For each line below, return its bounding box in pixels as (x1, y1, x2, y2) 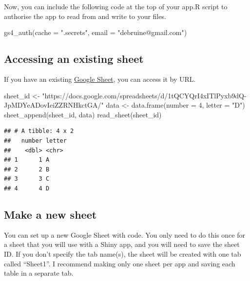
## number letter (4, 137, 67, 144)
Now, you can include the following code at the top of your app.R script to (4, 1, 228, 11)
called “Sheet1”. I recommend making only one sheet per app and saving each (4, 258, 235, 268)
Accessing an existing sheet (4, 51, 144, 66)
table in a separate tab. (4, 268, 74, 278)
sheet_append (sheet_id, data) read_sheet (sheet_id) (4, 109, 162, 119)
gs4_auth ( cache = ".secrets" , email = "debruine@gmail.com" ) (4, 27, 187, 37)
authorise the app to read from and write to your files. (4, 11, 166, 21)
